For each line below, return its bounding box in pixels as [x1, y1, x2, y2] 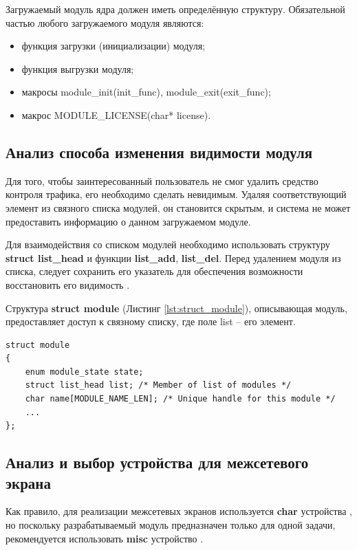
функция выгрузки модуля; [21, 61, 134, 76]
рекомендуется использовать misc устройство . [6, 531, 204, 545]
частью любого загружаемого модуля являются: [6, 15, 204, 30]
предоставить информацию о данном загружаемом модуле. [6, 214, 251, 228]
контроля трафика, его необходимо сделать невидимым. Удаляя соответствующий [6, 187, 347, 201]
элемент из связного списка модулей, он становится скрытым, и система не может [6, 200, 351, 214]
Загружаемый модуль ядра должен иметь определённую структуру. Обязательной [6, 2, 345, 16]
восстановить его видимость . [6, 277, 130, 291]
